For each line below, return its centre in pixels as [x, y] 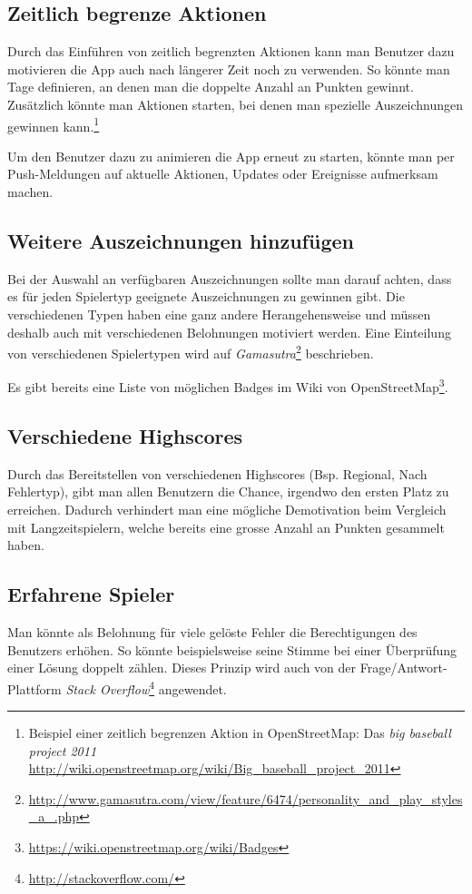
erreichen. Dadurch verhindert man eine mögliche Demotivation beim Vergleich [227, 510]
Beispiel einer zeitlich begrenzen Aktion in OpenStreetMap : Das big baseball [240, 733]
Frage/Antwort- [403, 668]
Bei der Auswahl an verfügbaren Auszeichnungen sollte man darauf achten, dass [230, 278]
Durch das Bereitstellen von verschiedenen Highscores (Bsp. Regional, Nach [217, 473]
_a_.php [54, 816]
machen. [30, 192]
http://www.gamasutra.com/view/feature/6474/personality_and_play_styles [246, 798]
